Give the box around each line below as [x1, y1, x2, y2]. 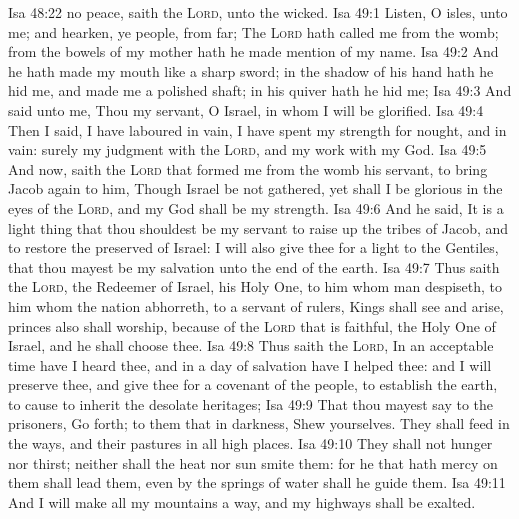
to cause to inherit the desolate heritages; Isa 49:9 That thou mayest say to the [8, 393, 494, 414]
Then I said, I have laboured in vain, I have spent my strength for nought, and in [8, 119, 507, 140]
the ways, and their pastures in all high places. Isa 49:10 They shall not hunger [8, 433, 493, 454]
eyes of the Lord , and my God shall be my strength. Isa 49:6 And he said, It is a [8, 197, 504, 218]
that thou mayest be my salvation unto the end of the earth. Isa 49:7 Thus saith [8, 256, 500, 277]
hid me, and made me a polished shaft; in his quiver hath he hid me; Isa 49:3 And [8, 80, 512, 101]
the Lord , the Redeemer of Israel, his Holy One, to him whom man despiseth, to [8, 276, 503, 297]
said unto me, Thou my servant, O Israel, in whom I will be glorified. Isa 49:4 [8, 99, 484, 120]
